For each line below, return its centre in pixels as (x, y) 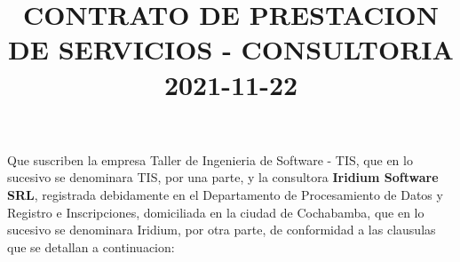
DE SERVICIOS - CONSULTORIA (231, 49)
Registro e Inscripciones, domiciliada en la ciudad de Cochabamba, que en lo (216, 212)
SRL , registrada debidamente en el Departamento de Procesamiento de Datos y (225, 194)
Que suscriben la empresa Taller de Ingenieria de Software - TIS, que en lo (210, 159)
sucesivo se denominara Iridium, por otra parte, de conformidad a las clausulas (222, 230)
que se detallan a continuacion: (91, 246)
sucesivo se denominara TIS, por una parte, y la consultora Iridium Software (223, 177)
